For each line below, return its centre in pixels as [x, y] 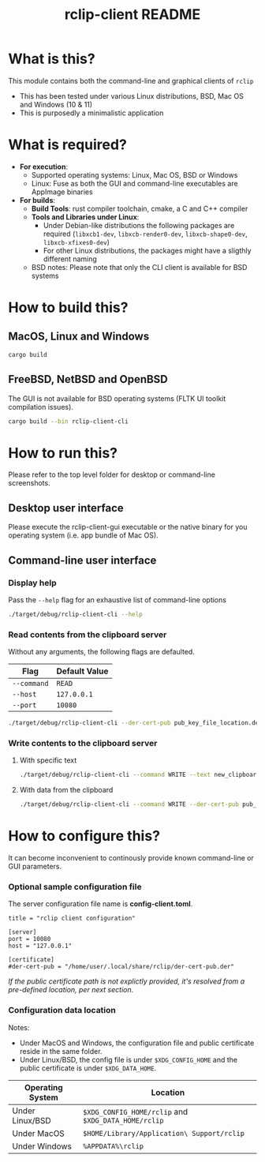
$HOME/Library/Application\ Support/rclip [163, 1133]
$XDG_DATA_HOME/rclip [123, 1120]
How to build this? [68, 307]
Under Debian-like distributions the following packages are [139, 225]
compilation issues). [41, 407]
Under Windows [42, 1146]
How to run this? [63, 453]
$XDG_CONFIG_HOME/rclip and [135, 1111]
